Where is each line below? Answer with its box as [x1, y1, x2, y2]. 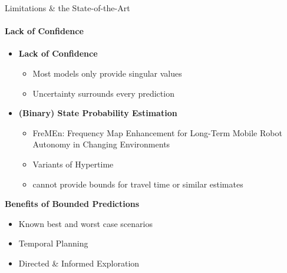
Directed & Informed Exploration [18, 256, 140, 269]
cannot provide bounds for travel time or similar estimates [32, 177, 243, 190]
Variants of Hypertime [32, 157, 114, 170]
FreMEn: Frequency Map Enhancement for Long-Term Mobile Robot [32, 126, 282, 139]
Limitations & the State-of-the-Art [5, 2, 130, 14]
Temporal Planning [18, 237, 88, 249]
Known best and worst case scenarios [18, 217, 153, 229]
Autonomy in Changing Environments [32, 138, 170, 150]
